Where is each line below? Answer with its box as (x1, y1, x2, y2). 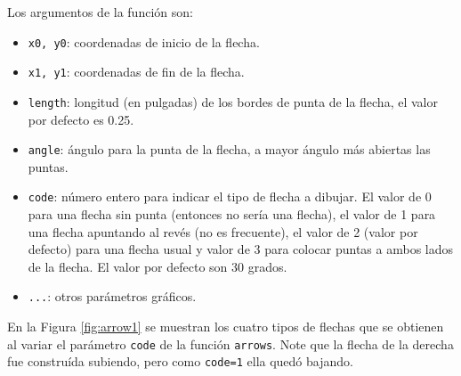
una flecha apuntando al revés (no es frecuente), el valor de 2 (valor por (28, 222, 418, 241)
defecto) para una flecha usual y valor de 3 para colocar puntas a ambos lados (28, 240, 454, 258)
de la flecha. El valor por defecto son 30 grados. (28, 257, 287, 275)
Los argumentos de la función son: (7, 3, 193, 20)
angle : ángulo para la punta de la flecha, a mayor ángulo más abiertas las (28, 140, 431, 159)
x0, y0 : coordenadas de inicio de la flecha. (28, 32, 260, 51)
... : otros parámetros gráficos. (28, 287, 197, 306)
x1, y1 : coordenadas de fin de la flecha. (28, 62, 245, 81)
